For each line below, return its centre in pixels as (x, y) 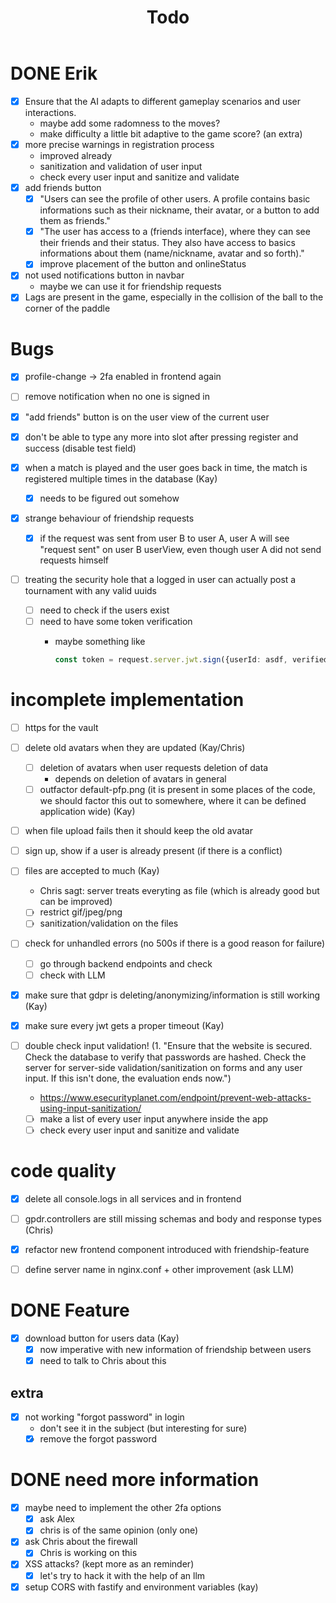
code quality (63, 1171)
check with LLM (72, 975)
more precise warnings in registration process (119, 144)
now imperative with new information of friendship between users (175, 1350)
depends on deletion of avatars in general (140, 779)
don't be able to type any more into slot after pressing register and (161, 437)
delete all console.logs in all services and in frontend (133, 1198)
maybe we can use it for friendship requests (130, 287)
